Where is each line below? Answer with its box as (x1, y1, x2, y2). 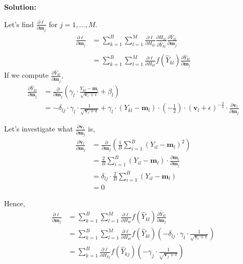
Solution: (4, 2, 36, 12)
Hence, (4, 198, 25, 209)
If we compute (4, 70, 49, 80)
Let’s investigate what (4, 123, 73, 134)
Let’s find (4, 18, 34, 29)
